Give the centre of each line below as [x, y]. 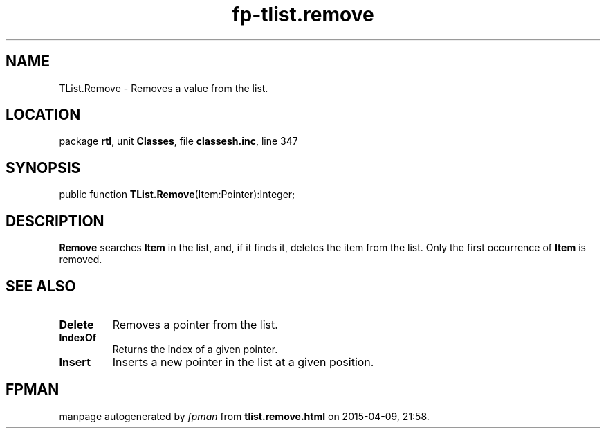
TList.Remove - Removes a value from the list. [164, 88]
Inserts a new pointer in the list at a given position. [243, 362]
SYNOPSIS [43, 168]
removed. [81, 260]
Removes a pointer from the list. [195, 324]
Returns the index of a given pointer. [195, 349]
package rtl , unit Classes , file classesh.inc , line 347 [178, 141]
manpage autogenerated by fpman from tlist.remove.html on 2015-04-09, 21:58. [244, 416]
